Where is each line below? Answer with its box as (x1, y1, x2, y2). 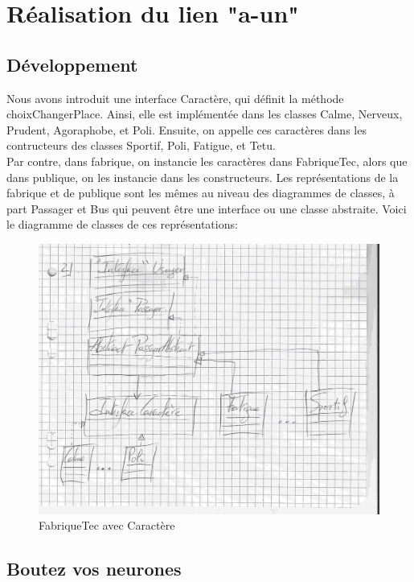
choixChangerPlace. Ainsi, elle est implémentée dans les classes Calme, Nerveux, (6, 105, 403, 122)
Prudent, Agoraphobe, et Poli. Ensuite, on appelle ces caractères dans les (6, 121, 367, 138)
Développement (6, 52, 138, 76)
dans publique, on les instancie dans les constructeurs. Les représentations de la (6, 168, 399, 185)
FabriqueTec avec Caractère (39, 517, 175, 534)
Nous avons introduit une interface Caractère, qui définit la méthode (6, 89, 344, 106)
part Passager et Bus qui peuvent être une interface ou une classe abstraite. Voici (6, 200, 407, 217)
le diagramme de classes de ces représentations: (6, 216, 238, 233)
